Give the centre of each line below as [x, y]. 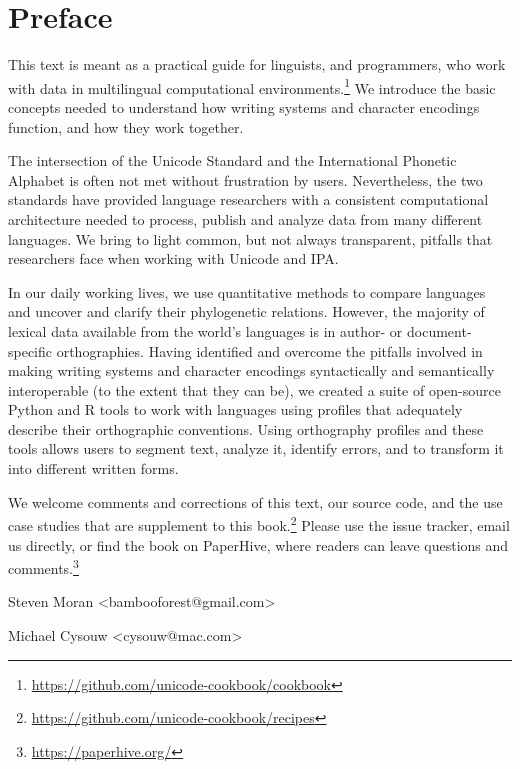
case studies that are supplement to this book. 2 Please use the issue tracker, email [259, 523]
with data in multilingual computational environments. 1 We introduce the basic [252, 86]
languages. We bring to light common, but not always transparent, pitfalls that [250, 238]
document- [439, 330]
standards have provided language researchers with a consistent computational [248, 199]
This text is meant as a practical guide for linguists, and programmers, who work [257, 64]
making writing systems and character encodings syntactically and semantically [251, 370]
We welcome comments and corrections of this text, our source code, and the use [255, 501]
